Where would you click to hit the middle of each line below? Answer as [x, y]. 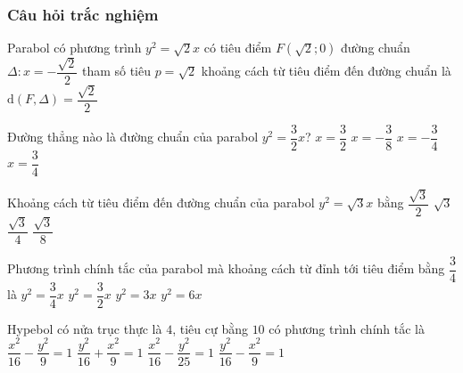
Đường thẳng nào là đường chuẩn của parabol [133, 137]
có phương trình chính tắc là [347, 328]
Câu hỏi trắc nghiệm [83, 14]
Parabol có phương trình [74, 48]
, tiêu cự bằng [210, 328]
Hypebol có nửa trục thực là [85, 328]
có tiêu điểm [238, 48]
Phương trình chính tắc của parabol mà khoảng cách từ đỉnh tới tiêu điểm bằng [226, 268]
